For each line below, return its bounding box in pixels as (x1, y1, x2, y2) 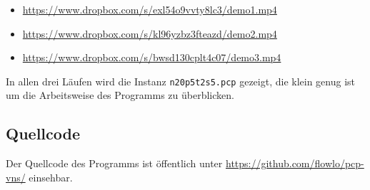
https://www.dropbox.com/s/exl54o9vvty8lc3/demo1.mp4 (22, 2, 277, 16)
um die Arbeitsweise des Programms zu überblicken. (6, 88, 234, 102)
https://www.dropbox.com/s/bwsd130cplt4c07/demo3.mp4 (22, 50, 281, 65)
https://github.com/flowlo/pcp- (225, 156, 364, 171)
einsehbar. (29, 169, 73, 184)
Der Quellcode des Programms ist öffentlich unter (6, 156, 223, 171)
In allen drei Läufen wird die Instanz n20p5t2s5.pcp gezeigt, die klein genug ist (6, 73, 356, 88)
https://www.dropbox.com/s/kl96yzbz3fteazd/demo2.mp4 (22, 26, 277, 41)
